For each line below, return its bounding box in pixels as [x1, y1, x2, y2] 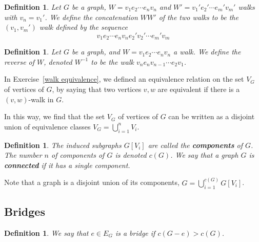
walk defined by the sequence [39, 22, 128, 32]
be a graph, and [71, 46, 120, 57]
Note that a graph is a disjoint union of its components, [4, 177, 180, 188]
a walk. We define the [173, 46, 241, 57]
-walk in [28, 94, 54, 104]
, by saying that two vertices [52, 84, 142, 95]
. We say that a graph [170, 150, 238, 160]
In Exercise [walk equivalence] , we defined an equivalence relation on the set [4, 73, 244, 84]
